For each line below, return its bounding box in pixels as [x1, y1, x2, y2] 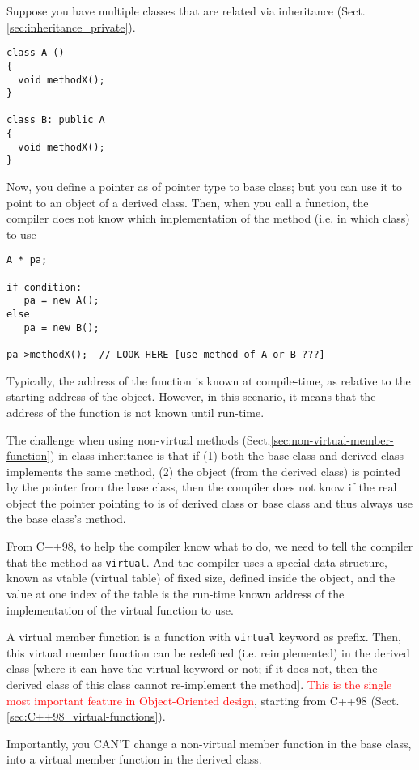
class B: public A [6, 114, 105, 126]
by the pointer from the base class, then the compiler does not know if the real [6, 479, 397, 496]
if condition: [6, 281, 83, 293]
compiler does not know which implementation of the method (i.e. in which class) [6, 210, 410, 227]
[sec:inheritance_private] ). [6, 18, 136, 35]
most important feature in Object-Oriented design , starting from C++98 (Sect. [6, 691, 400, 708]
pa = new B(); [23, 321, 99, 334]
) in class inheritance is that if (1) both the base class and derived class [50, 447, 404, 464]
